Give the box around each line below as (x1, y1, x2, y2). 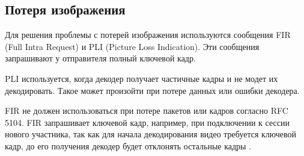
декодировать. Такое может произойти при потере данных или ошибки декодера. (5, 84, 300, 96)
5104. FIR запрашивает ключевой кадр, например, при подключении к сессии (5, 116, 290, 128)
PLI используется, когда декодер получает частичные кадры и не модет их (5, 72, 278, 84)
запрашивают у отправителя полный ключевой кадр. (5, 52, 196, 64)
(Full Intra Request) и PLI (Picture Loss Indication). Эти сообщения (5, 40, 260, 52)
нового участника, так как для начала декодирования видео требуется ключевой (5, 128, 296, 140)
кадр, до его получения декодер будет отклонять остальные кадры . (5, 139, 252, 152)
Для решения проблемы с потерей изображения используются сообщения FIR (5, 28, 291, 41)
